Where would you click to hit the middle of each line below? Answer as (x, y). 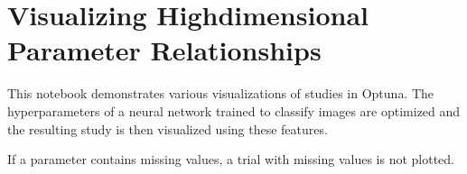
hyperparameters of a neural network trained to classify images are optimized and (234, 110)
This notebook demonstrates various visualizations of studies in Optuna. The (221, 93)
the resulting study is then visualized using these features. (168, 128)
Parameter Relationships (164, 50)
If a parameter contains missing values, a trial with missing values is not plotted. (231, 159)
